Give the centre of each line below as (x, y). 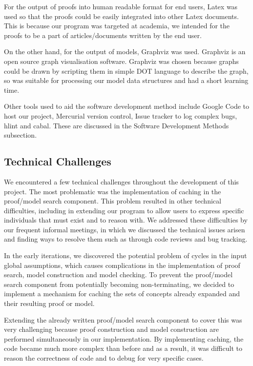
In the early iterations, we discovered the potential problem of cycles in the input (126, 255)
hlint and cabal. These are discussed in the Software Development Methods (116, 125)
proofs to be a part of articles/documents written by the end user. (103, 35)
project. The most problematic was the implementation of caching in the (113, 191)
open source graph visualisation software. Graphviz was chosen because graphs (121, 61)
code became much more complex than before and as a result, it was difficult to (123, 348)
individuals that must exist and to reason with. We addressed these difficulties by (126, 220)
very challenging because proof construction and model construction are (111, 329)
